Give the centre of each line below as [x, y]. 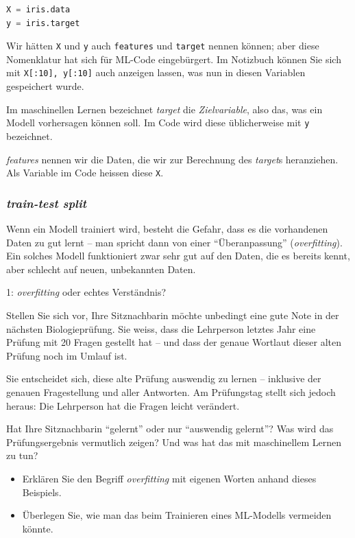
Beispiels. [42, 492]
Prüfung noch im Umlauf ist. [67, 355]
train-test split [47, 203]
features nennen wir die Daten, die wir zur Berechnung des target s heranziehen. [172, 159]
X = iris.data [38, 10]
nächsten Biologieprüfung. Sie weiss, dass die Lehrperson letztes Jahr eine [161, 328]
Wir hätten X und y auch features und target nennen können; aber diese [163, 46]
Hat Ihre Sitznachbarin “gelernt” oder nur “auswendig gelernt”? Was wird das [170, 429]
